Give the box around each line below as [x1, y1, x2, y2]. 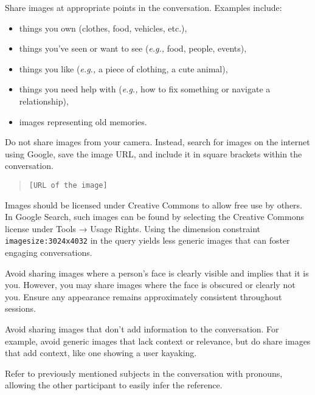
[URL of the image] [29, 180, 108, 190]
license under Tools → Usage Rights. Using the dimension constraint [5, 222, 261, 235]
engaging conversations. [5, 246, 92, 259]
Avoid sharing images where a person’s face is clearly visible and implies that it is [5, 266, 309, 279]
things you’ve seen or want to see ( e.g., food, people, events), [19, 42, 247, 55]
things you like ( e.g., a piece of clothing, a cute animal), [19, 62, 228, 75]
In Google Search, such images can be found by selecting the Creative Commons [5, 210, 304, 223]
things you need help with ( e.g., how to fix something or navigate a [19, 83, 271, 95]
